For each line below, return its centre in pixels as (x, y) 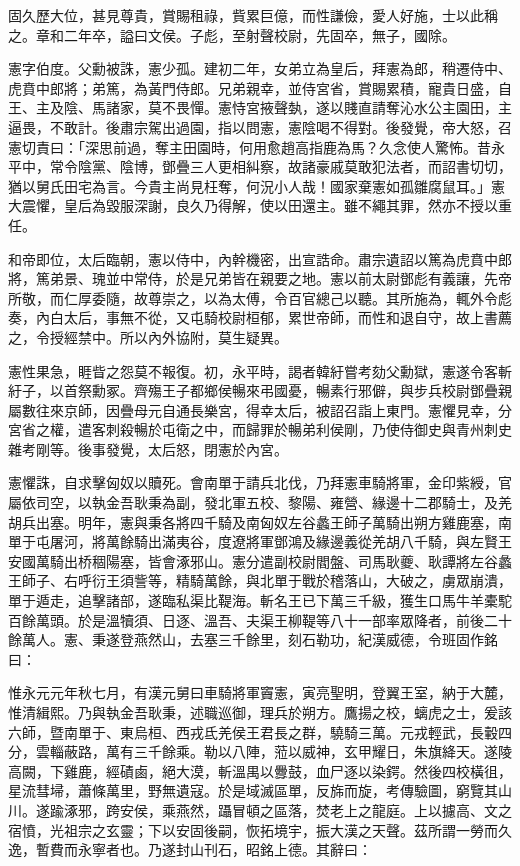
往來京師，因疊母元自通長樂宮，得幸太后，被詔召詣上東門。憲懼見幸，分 (273, 409)
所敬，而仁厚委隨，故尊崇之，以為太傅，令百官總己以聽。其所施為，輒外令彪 (260, 297)
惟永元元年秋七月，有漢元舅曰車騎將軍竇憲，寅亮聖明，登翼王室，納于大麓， (260, 692)
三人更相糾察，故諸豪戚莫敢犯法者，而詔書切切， (350, 166)
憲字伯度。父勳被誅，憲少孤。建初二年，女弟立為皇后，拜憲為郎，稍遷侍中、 (260, 68)
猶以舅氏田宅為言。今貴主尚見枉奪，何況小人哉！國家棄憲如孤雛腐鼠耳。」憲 (256, 185)
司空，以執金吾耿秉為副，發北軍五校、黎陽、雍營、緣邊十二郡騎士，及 (266, 502)
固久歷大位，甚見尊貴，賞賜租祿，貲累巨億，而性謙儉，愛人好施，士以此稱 (253, 15)
